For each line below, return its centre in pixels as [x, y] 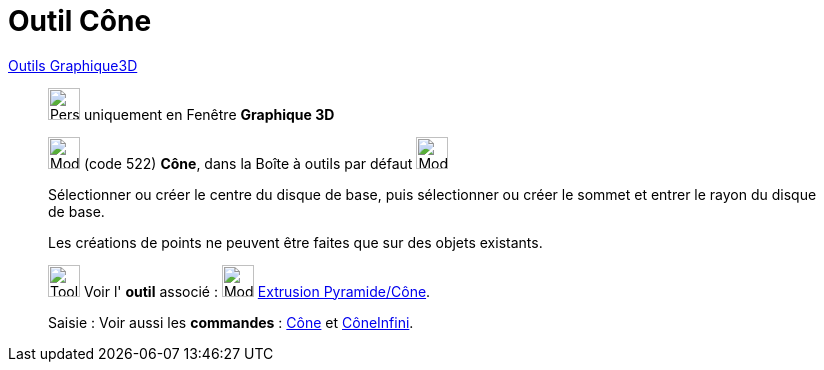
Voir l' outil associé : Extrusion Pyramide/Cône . [257, 291]
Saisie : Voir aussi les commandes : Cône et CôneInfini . [231, 322]
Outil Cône [80, 21]
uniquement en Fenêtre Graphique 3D [209, 114]
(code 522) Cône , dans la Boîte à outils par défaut [248, 163]
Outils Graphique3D [73, 65]
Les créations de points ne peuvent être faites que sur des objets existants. [295, 242]
